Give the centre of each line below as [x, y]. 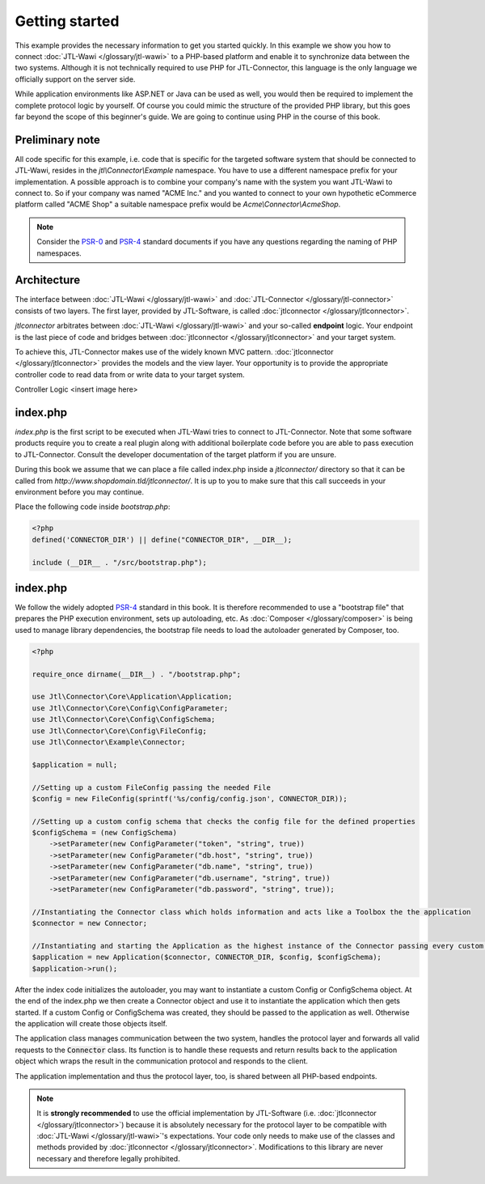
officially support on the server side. [75, 79]
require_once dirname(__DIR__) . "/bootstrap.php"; [137, 674]
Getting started [67, 21]
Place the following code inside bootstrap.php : [93, 507]
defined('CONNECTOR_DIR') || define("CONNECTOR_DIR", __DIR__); [162, 539]
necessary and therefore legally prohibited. [109, 1158]
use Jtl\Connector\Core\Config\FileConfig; [120, 731]
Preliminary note [58, 140]
